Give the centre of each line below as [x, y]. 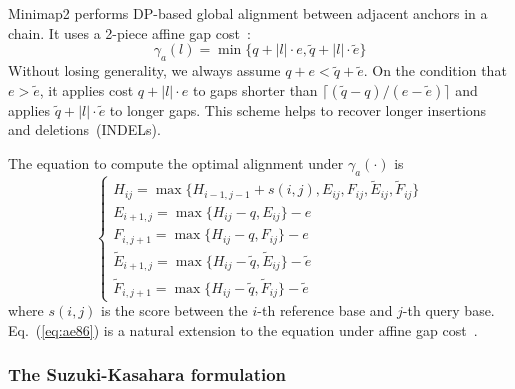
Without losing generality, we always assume [144, 70]
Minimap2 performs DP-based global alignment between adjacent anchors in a [248, 13]
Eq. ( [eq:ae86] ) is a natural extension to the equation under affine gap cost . [243, 329]
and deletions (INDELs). [84, 129]
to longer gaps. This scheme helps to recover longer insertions [298, 109]
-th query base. [448, 310]
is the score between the [174, 310]
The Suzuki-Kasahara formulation [147, 374]
